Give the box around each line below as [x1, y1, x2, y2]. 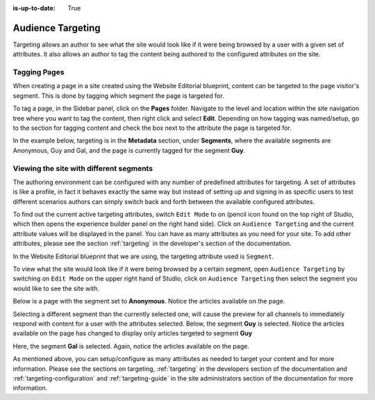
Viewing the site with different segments [12, 163, 153, 173]
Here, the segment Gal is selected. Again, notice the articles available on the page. [12, 342, 249, 350]
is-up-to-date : [12, 4, 56, 12]
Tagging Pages [12, 67, 65, 77]
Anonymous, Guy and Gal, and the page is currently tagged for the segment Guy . [12, 146, 246, 154]
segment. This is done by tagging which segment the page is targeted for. [12, 91, 225, 100]
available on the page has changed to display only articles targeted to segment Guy [12, 329, 253, 337]
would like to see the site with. [12, 284, 100, 292]
